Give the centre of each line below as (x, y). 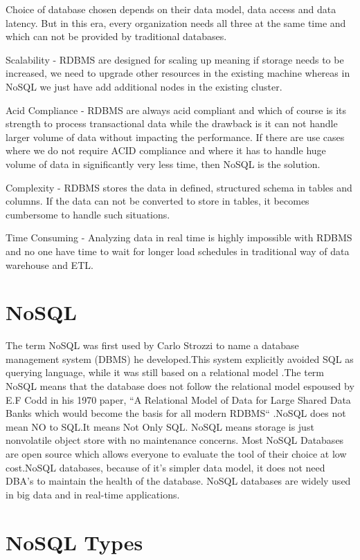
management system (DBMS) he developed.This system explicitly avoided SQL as (180, 358)
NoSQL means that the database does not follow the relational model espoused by (180, 386)
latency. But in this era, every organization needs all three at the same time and (176, 22)
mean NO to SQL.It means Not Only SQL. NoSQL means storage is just (160, 426)
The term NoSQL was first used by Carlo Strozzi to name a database (152, 345)
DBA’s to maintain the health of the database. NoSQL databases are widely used (178, 481)
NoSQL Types (74, 542)
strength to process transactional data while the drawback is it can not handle (172, 123)
